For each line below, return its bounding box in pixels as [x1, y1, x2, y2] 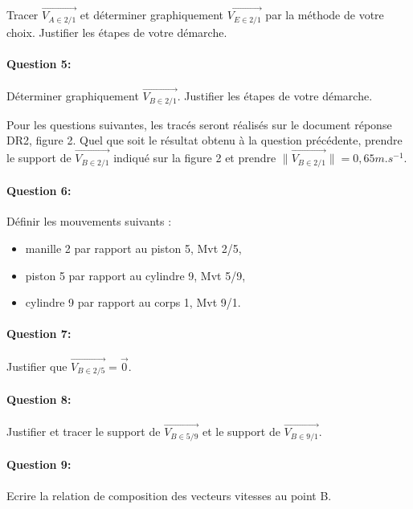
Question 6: [6, 182, 72, 199]
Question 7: [6, 325, 72, 342]
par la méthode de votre [265, 6, 384, 23]
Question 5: [6, 55, 72, 71]
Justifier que [6, 357, 67, 374]
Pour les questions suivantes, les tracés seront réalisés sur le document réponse [6, 116, 392, 132]
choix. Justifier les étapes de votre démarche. [6, 23, 227, 40]
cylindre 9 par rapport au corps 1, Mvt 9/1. [25, 294, 241, 311]
